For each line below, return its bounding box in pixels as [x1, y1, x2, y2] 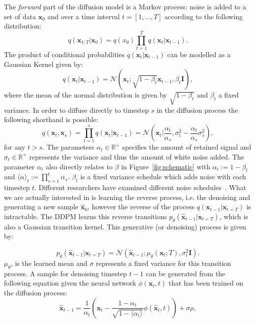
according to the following [164, 11, 243, 21]
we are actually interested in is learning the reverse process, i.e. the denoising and [4, 192, 250, 202]
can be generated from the [146, 268, 225, 278]
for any [4, 142, 26, 152]
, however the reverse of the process [87, 201, 195, 212]
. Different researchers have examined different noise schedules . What [34, 182, 246, 193]
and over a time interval [47, 11, 120, 21]
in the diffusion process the [157, 104, 238, 115]
